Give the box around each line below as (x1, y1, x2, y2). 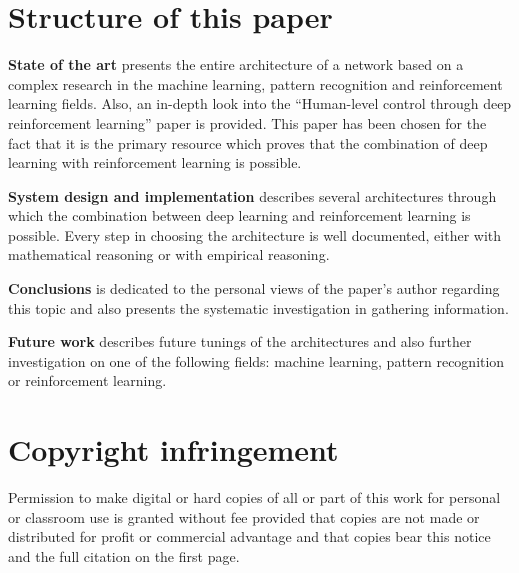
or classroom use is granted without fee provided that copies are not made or (8, 506, 480, 527)
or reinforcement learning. (8, 370, 167, 391)
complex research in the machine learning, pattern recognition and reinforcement (8, 73, 503, 94)
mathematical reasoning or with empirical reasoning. (8, 244, 330, 265)
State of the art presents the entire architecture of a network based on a (8, 54, 464, 75)
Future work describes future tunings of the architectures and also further (8, 331, 472, 352)
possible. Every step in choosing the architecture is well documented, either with (8, 224, 502, 245)
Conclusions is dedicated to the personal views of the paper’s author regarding (8, 278, 500, 299)
